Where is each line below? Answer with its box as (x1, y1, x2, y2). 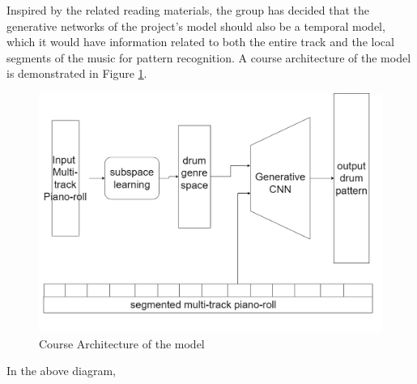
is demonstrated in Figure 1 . (6, 65, 147, 82)
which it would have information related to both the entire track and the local (6, 33, 394, 50)
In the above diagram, (6, 362, 116, 379)
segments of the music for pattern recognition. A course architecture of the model (6, 49, 411, 66)
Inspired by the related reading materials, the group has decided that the (6, 2, 370, 18)
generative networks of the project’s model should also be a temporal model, (6, 17, 385, 34)
